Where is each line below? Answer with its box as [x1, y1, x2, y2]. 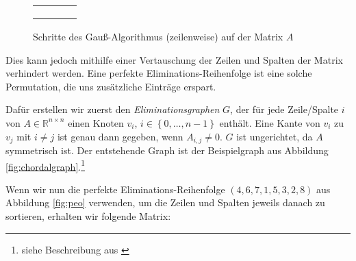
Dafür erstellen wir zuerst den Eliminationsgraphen [5, 102, 220, 116]
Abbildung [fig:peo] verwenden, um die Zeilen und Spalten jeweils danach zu [5, 195, 325, 210]
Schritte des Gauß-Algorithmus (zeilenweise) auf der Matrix [33, 29, 283, 43]
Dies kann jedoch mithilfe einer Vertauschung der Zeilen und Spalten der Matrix [5, 52, 343, 66]
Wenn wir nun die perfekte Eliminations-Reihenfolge [5, 182, 225, 196]
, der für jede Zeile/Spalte [230, 102, 339, 116]
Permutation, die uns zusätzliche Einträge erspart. [5, 79, 216, 93]
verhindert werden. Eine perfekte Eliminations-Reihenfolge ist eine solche [5, 66, 312, 80]
